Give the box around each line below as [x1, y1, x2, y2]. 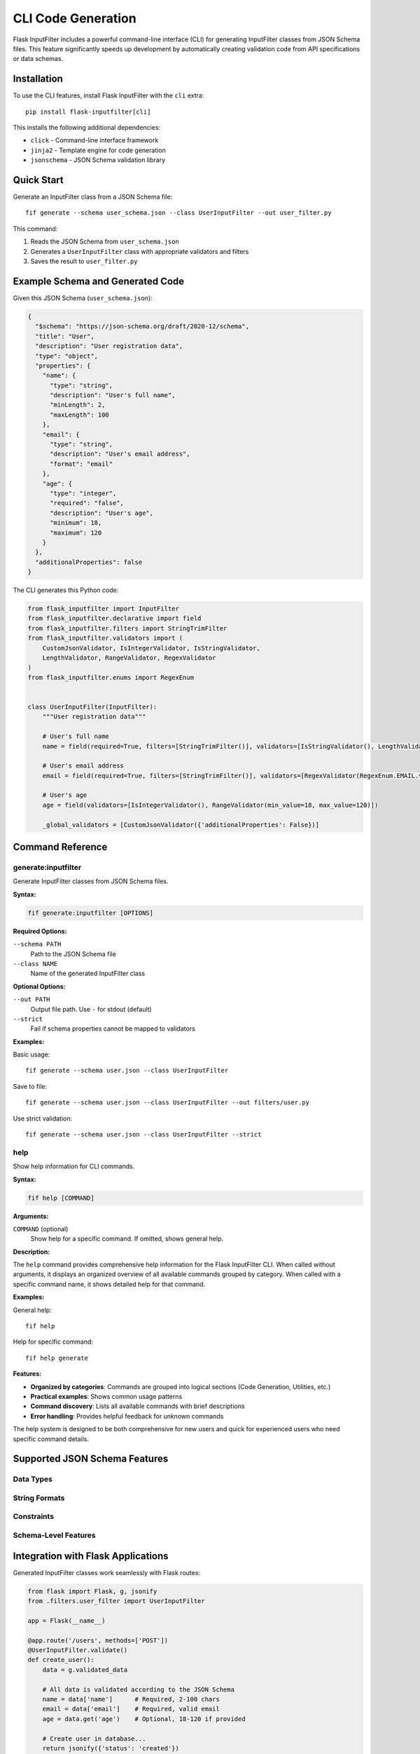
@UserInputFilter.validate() [27, 1646, 128, 1654]
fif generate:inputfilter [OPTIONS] [27, 909, 154, 917]
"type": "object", [35, 352, 98, 360]
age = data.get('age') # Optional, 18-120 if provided [42, 1715, 246, 1722]
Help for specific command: [13, 1337, 94, 1346]
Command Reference [13, 841, 108, 853]
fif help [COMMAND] [27, 1193, 94, 1202]
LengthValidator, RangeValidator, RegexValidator [42, 654, 216, 662]
